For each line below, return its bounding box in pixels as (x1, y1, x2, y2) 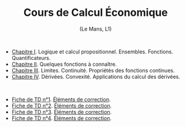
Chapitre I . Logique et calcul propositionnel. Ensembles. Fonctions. (11, 48, 174, 55)
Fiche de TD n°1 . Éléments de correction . (11, 96, 111, 103)
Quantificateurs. (11, 54, 51, 61)
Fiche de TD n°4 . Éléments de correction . (11, 115, 112, 122)
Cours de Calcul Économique (23, 6, 168, 19)
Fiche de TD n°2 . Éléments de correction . (11, 102, 112, 109)
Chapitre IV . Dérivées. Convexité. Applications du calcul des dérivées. (11, 73, 181, 80)
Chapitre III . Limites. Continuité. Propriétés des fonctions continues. (11, 66, 175, 73)
